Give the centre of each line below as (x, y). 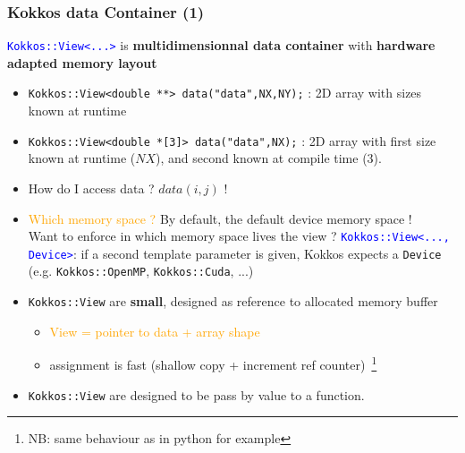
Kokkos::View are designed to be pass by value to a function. (196, 394)
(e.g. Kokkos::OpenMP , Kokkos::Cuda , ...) (141, 271)
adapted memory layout (82, 62)
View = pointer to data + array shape (155, 331)
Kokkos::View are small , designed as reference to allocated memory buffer (233, 301)
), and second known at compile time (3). (269, 158)
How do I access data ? (91, 188)
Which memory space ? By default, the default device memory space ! (220, 218)
